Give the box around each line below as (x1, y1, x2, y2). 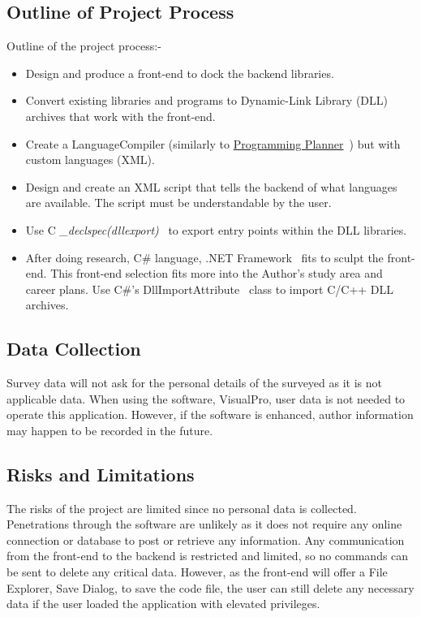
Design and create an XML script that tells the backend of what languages (25, 178, 397, 195)
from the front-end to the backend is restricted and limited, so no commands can (6, 547, 409, 564)
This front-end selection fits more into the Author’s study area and (50, 265, 383, 282)
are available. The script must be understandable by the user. (25, 194, 332, 211)
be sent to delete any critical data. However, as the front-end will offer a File (6, 563, 388, 580)
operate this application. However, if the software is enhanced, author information (6, 406, 414, 423)
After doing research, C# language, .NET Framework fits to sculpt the (25, 248, 384, 265)
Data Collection (6, 336, 141, 361)
